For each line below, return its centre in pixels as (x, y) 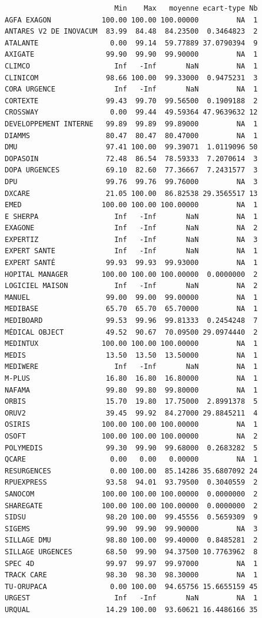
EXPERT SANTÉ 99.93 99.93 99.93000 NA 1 (131, 263)
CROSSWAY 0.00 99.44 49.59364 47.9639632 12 (131, 112)
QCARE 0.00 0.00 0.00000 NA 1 (131, 460)
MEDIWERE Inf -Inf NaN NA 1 (131, 367)
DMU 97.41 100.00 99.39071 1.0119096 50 (131, 147)
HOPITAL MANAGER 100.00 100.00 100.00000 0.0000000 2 (131, 274)
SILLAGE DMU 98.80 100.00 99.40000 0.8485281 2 (131, 540)
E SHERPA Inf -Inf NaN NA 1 (131, 216)
